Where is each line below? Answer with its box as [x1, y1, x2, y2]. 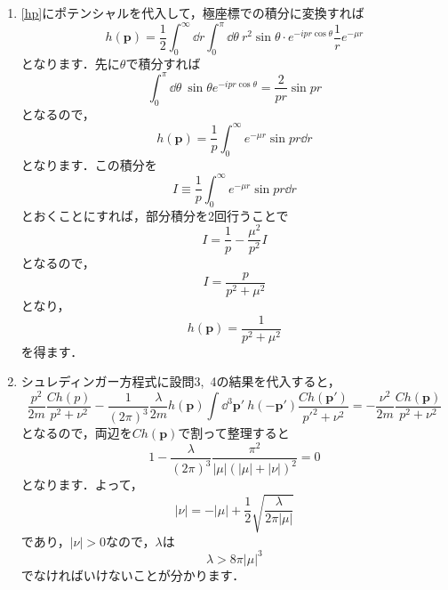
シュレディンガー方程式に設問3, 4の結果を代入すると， [20, 372, 340, 391]
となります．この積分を [20, 155, 157, 174]
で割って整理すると [178, 424, 290, 442]
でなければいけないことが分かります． [20, 565, 245, 584]
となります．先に [20, 53, 120, 72]
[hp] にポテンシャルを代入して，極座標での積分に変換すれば [20, 4, 364, 21]
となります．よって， [20, 475, 143, 494]
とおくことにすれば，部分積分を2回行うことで [20, 206, 289, 224]
